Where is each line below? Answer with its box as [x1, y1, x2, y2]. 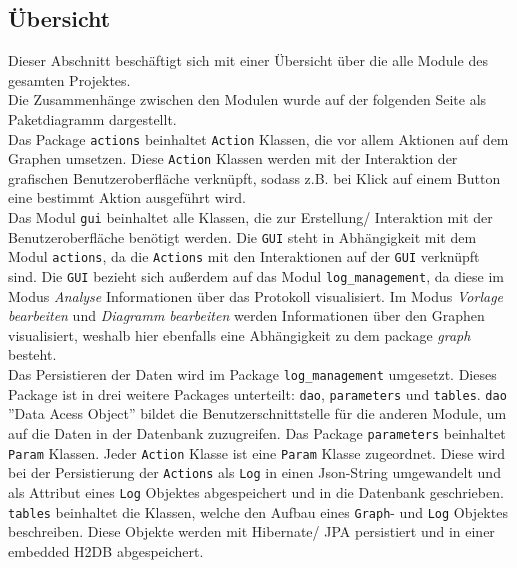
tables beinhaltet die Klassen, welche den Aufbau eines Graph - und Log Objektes [8, 501, 508, 522]
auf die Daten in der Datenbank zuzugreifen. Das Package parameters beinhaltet [8, 422, 506, 443]
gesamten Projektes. [8, 69, 131, 90]
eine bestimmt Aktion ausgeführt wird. [8, 187, 246, 208]
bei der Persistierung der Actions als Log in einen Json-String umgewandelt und [8, 462, 501, 483]
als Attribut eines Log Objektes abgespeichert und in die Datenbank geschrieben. [8, 481, 504, 502]
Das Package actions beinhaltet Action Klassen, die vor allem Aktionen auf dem [8, 128, 509, 149]
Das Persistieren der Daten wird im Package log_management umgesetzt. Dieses [8, 364, 497, 385]
